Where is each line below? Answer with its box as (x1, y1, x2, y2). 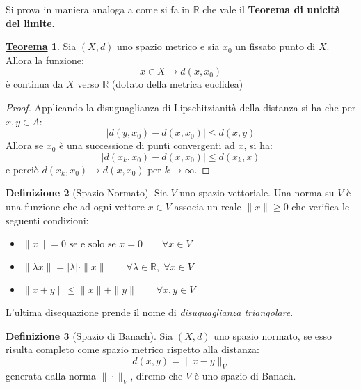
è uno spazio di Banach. (194, 368, 296, 382)
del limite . (6, 15, 55, 30)
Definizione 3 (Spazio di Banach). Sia (6, 328, 173, 343)
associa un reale (174, 198, 241, 213)
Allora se (6, 138, 44, 153)
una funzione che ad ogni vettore (6, 198, 145, 213)
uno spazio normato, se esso (214, 328, 332, 343)
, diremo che (130, 368, 183, 382)
